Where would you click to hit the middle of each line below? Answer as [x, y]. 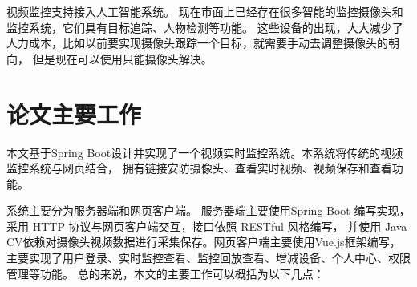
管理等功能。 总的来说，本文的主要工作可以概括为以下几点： [166, 273]
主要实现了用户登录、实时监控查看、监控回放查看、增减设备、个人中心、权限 [208, 258]
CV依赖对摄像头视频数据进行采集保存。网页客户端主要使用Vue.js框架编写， [204, 242]
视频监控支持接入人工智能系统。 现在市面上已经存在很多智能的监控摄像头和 [205, 11]
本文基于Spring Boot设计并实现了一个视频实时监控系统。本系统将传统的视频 [205, 152]
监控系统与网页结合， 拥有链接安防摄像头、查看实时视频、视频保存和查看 [199, 168]
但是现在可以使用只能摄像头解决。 [122, 58]
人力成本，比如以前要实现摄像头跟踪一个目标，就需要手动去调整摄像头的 [197, 43]
